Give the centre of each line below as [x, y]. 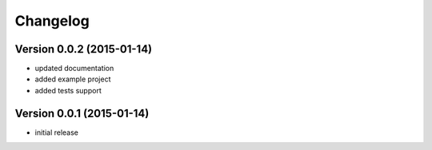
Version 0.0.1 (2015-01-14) [82, 113]
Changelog [52, 21]
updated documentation [74, 69]
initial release [57, 132]
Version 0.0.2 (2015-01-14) [83, 49]
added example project [73, 79]
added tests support [68, 90]
